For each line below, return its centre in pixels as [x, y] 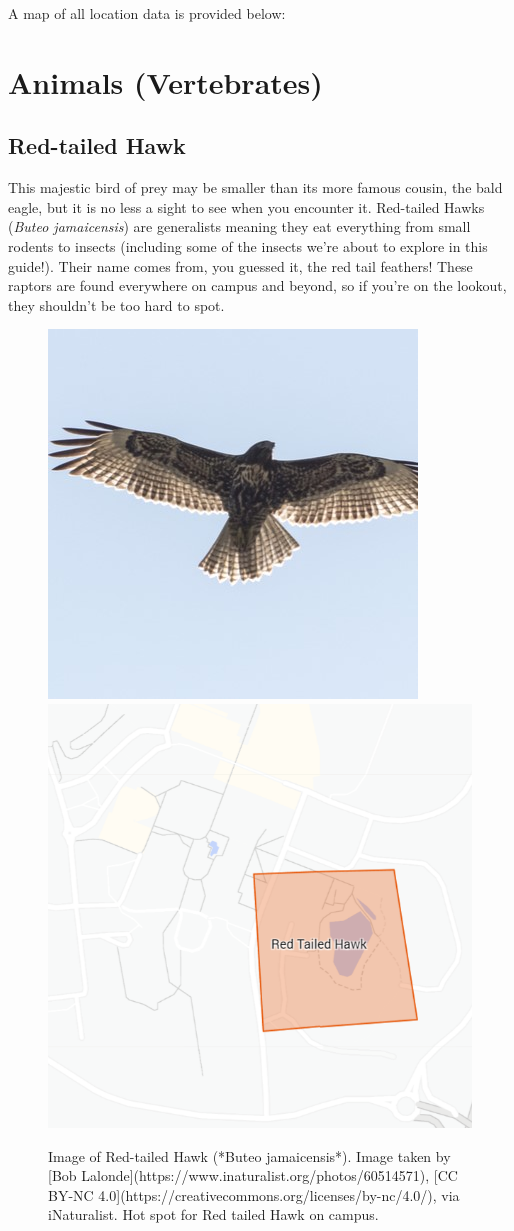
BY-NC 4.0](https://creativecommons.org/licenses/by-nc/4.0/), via [254, 1194]
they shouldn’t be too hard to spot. [116, 304]
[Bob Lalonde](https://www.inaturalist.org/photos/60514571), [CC [253, 1175]
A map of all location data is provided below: [147, 13]
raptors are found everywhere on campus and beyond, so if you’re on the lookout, [257, 285]
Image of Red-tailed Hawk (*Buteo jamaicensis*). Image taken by [249, 1155]
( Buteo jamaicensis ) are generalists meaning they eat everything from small [239, 226]
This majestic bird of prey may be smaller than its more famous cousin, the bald [255, 187]
